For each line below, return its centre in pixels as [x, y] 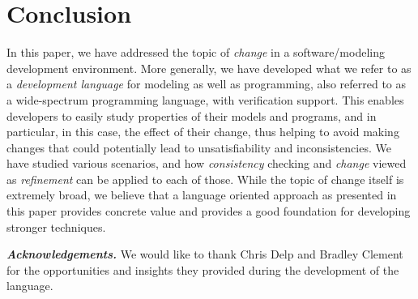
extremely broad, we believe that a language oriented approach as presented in [202, 195]
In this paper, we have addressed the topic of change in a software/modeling [196, 52]
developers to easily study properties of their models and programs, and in [192, 115]
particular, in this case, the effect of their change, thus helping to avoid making [203, 132]
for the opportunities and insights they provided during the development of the [203, 269]
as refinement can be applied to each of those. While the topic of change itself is [205, 179]
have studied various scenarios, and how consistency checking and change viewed [207, 163]
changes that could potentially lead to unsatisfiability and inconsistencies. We [199, 147]
